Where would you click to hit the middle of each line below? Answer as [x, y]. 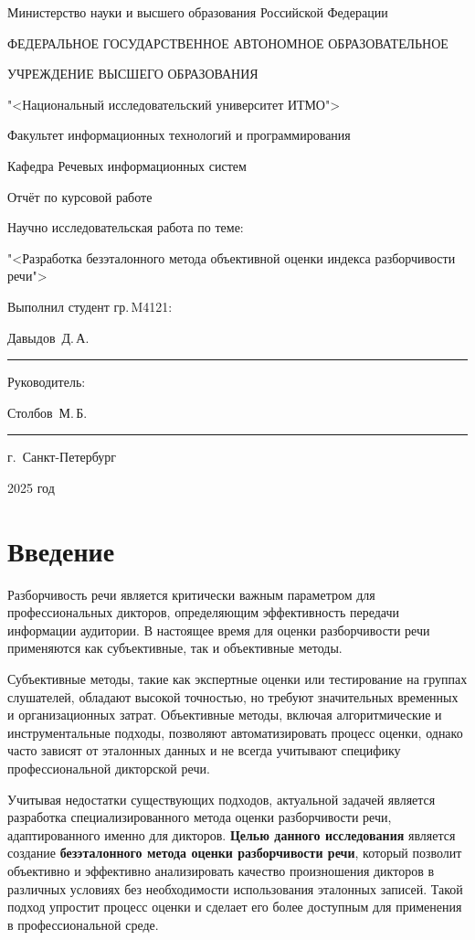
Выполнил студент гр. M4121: [90, 306]
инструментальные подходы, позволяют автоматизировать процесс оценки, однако [235, 732]
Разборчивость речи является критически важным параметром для [191, 594]
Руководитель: [47, 382]
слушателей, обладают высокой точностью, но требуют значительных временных [233, 696]
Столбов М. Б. [47, 412]
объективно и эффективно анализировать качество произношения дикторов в [221, 870]
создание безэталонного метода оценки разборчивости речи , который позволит [235, 853]
